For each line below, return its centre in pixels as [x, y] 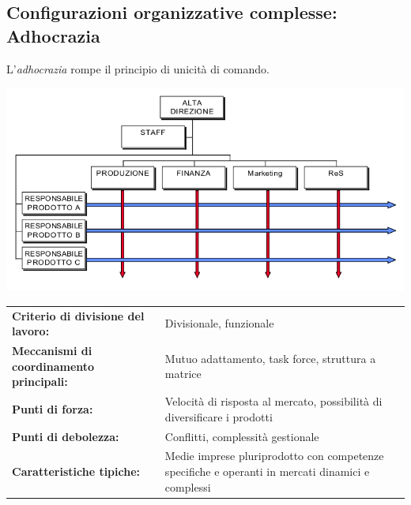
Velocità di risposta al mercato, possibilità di [273, 401]
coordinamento [53, 366]
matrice [183, 374]
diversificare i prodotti [219, 416]
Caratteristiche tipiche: [76, 471]
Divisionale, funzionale [219, 323]
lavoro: [31, 331]
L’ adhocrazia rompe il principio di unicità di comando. [138, 68]
